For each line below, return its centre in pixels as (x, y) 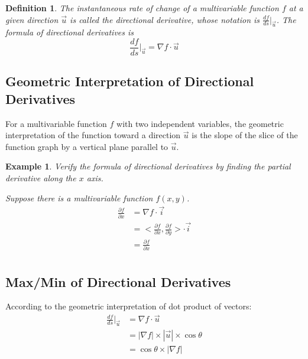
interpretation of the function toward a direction (93, 135)
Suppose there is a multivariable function (79, 198)
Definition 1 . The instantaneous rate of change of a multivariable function (142, 8)
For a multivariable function (56, 123)
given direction (32, 19)
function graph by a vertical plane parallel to (87, 146)
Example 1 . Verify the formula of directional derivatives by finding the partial (148, 166)
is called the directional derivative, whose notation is (165, 19)
